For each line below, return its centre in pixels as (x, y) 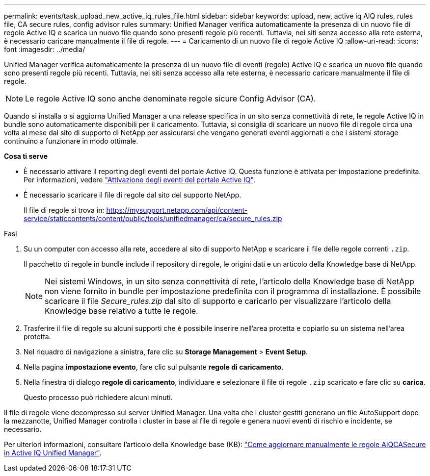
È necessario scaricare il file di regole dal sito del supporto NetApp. (133, 195)
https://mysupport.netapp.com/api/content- (177, 210)
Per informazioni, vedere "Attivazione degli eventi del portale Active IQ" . (139, 180)
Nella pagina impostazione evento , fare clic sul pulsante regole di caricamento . (154, 367)
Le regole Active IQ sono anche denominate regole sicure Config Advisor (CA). (171, 99)
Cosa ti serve (26, 156)
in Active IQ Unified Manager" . (53, 453)
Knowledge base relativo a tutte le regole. (121, 311)
